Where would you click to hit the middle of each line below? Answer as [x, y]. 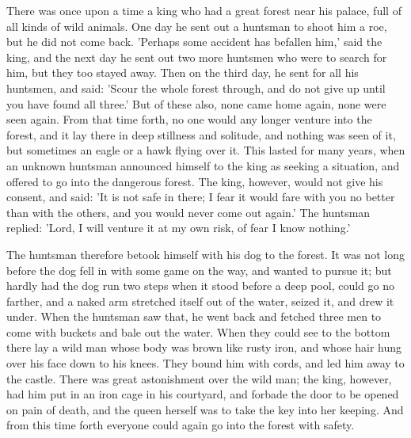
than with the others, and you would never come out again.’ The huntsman [188, 212]
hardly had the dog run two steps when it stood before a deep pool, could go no [200, 286]
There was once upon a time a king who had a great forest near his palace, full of [204, 10]
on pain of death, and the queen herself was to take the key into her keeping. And [205, 409]
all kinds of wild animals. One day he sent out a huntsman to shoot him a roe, [197, 26]
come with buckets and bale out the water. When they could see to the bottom [198, 331]
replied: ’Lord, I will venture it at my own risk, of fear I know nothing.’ [179, 228]
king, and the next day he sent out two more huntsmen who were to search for [197, 57]
